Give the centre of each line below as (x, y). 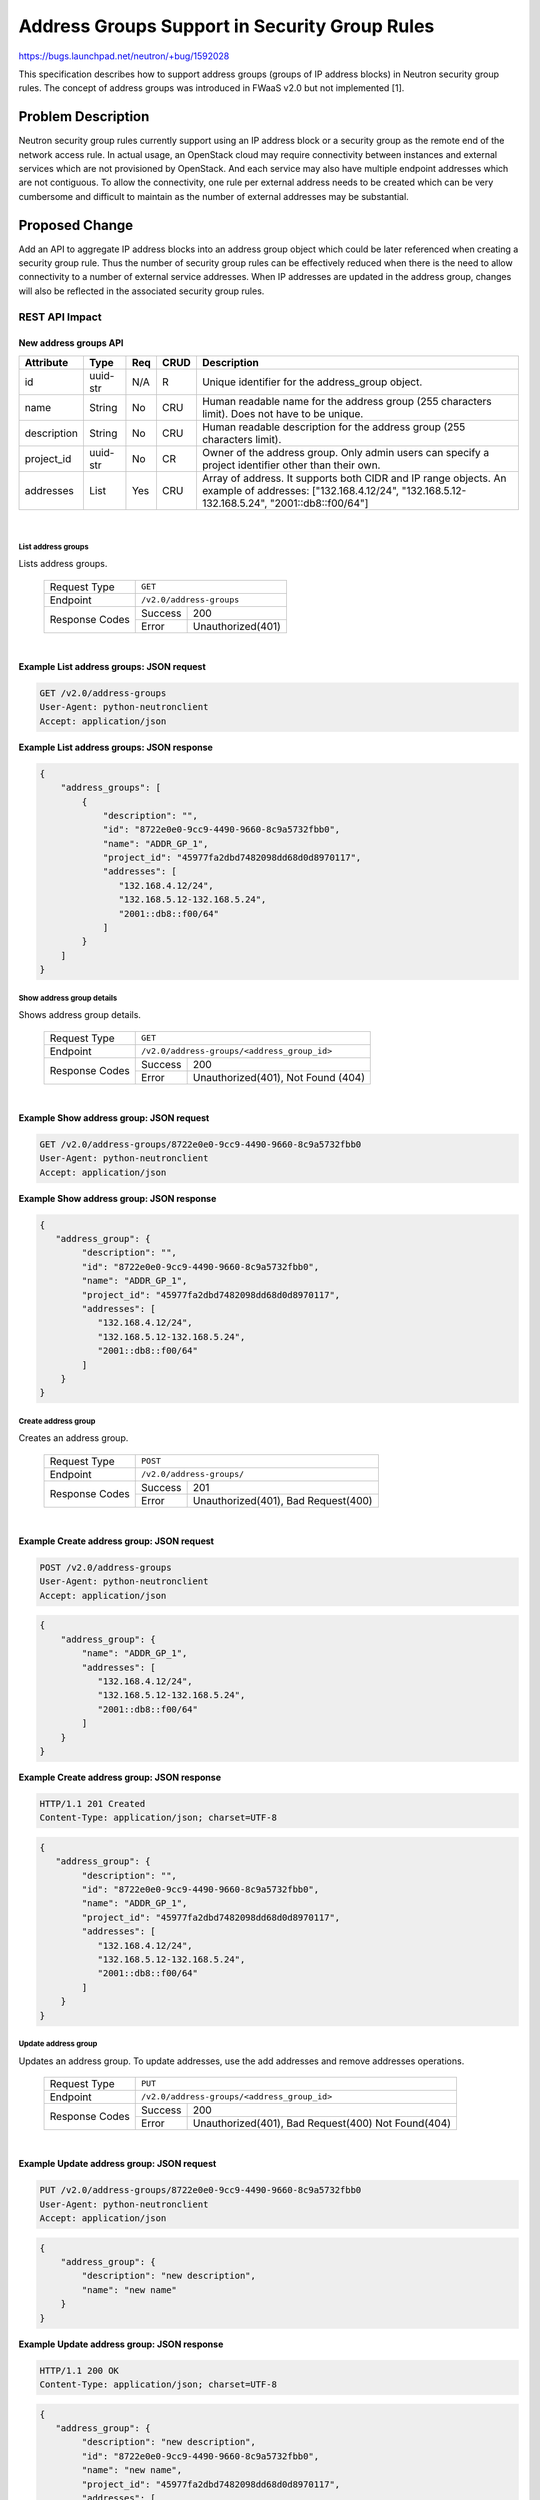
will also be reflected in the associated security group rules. (141, 291)
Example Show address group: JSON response (117, 1198)
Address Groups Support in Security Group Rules (226, 26)
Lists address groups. (63, 564)
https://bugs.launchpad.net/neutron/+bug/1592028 (124, 56)
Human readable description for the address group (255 (333, 427)
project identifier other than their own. (291, 465)
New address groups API (71, 343)
